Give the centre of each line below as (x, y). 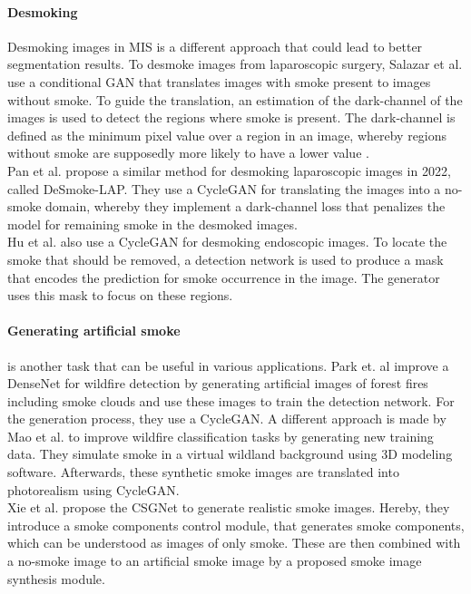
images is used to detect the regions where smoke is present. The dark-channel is (231, 117)
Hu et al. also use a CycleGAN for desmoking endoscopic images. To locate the (227, 242)
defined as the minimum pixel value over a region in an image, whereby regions (227, 135)
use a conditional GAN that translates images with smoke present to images (219, 81)
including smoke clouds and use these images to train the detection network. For (231, 400)
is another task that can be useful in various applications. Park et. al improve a (228, 365)
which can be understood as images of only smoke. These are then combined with (234, 543)
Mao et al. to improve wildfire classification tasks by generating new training (221, 436)
